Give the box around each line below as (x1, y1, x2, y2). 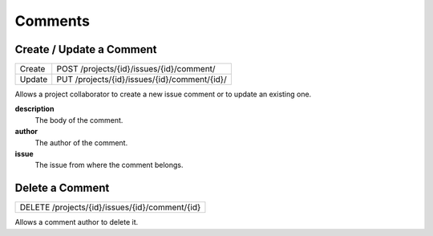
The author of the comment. (34, 137, 128, 148)
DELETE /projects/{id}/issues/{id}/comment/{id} (19, 201, 201, 213)
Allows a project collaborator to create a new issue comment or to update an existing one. (14, 89, 312, 100)
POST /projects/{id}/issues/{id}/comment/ (56, 63, 216, 75)
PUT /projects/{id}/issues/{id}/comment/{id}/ (56, 74, 228, 85)
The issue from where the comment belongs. (34, 161, 184, 170)
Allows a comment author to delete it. (14, 218, 139, 227)
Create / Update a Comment (14, 43, 157, 56)
